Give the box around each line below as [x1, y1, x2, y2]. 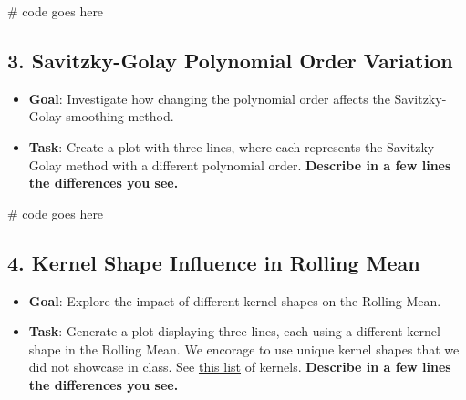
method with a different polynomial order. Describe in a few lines [66, 155, 451, 174]
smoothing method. [66, 107, 174, 126]
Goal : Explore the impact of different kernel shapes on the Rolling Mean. [28, 291, 441, 310]
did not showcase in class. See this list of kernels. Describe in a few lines [28, 357, 451, 376]
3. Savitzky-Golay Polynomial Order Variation [7, 46, 453, 74]
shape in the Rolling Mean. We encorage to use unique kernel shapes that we [28, 339, 460, 358]
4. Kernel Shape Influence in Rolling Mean [7, 248, 420, 276]
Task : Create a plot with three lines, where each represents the [28, 137, 383, 156]
